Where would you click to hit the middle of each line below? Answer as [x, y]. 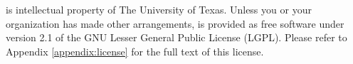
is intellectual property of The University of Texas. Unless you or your [159, 9]
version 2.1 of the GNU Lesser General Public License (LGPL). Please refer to [176, 37]
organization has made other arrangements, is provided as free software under [175, 23]
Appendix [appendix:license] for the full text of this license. [135, 51]
